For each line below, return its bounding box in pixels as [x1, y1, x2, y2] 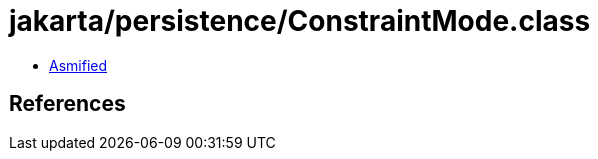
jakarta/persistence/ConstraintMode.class [9, 4, 591, 38]
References [9, 91, 126, 117]
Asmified [49, 56, 108, 74]
